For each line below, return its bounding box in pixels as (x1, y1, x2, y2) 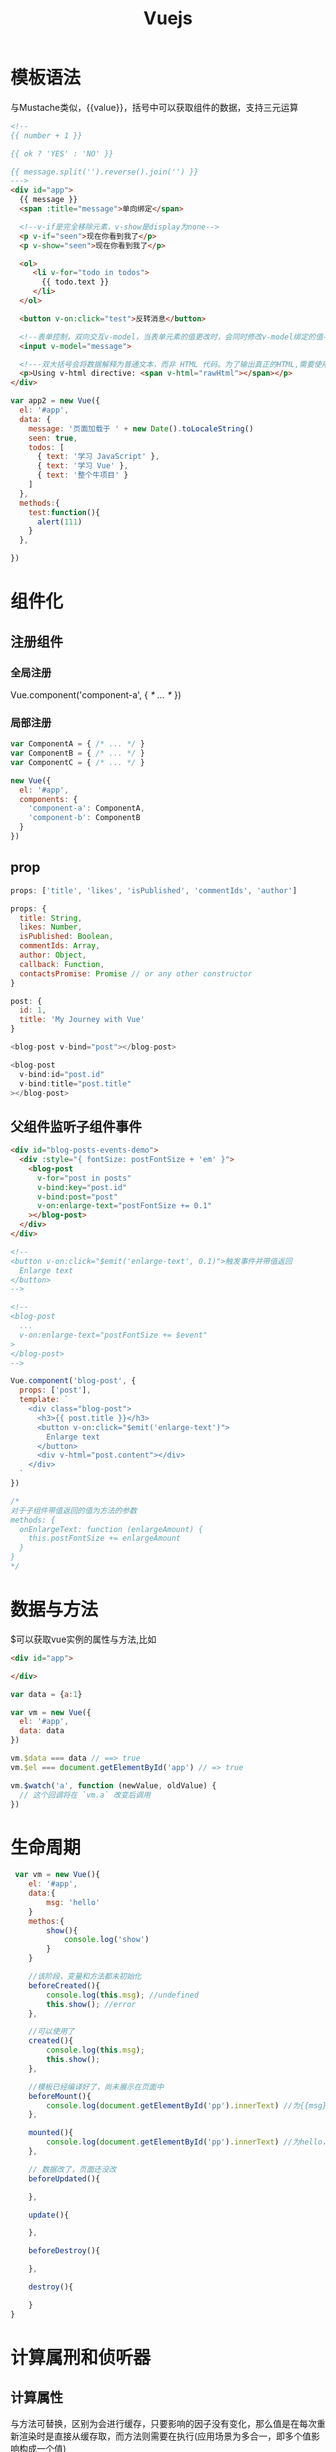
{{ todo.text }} (41, 277, 110, 287)
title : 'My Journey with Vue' (19, 1015, 145, 1025)
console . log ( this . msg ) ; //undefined (46, 1990, 199, 2000)
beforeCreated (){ (28, 1980, 101, 1991)
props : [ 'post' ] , (19, 1385, 92, 1396)
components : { (19, 794, 78, 804)
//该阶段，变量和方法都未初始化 (28, 1972, 142, 1982)
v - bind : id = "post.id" (19, 1069, 105, 1079)
